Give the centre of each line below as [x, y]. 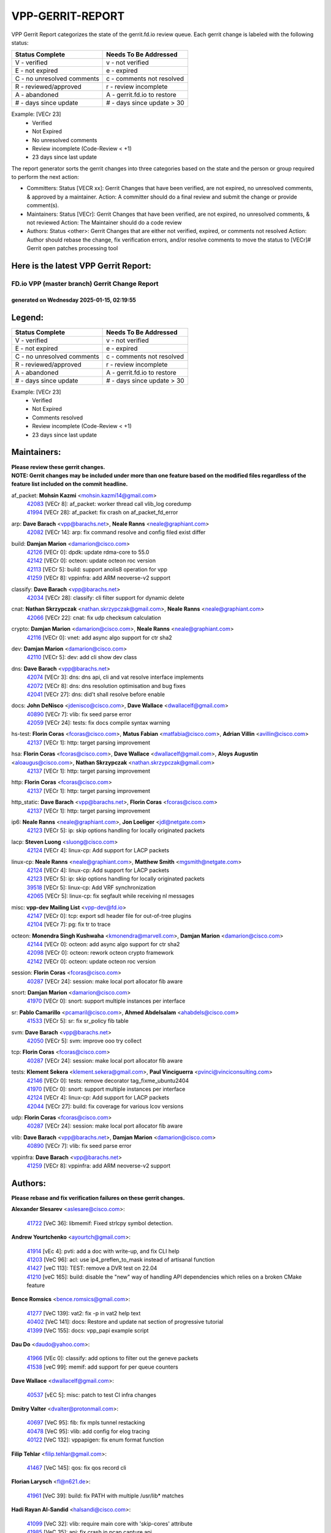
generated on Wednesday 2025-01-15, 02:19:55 [74, 300]
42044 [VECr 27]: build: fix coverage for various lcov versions [105, 1106]
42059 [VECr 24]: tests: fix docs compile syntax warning [98, 723]
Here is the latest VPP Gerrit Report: [81, 266]
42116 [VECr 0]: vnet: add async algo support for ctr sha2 [99, 637]
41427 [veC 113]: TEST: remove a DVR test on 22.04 [92, 1268]
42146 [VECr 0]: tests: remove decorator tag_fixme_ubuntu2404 [108, 1080]
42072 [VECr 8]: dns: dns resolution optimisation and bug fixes [106, 686]
